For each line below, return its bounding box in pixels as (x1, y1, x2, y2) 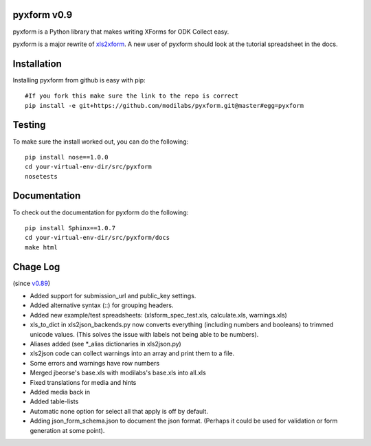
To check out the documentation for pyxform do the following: (12, 208, 189, 216)
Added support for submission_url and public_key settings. (30, 292, 196, 300)
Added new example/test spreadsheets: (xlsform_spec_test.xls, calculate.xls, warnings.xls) (30, 311, 288, 319)
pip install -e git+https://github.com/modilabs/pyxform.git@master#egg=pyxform (25, 102, 304, 109)
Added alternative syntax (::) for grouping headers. (30, 301, 174, 309)
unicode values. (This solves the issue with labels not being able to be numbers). (30, 330, 259, 338)
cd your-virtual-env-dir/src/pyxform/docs (25, 234, 170, 242)
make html (25, 243, 58, 251)
